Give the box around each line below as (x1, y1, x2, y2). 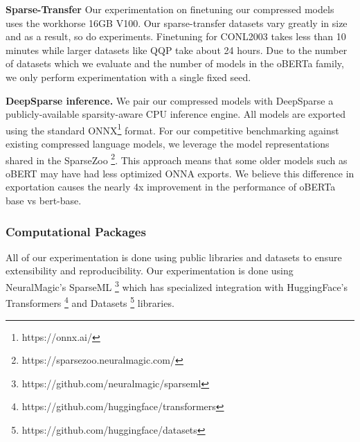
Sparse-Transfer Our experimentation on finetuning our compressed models (6, 2, 334, 16)
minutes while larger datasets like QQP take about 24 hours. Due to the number (6, 42, 348, 57)
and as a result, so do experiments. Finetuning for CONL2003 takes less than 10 (6, 29, 346, 44)
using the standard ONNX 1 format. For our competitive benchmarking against (6, 121, 339, 137)
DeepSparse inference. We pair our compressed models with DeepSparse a (6, 93, 334, 107)
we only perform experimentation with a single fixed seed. (6, 69, 251, 84)
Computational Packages (6, 222, 146, 240)
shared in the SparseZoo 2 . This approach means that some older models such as (6, 150, 348, 167)
